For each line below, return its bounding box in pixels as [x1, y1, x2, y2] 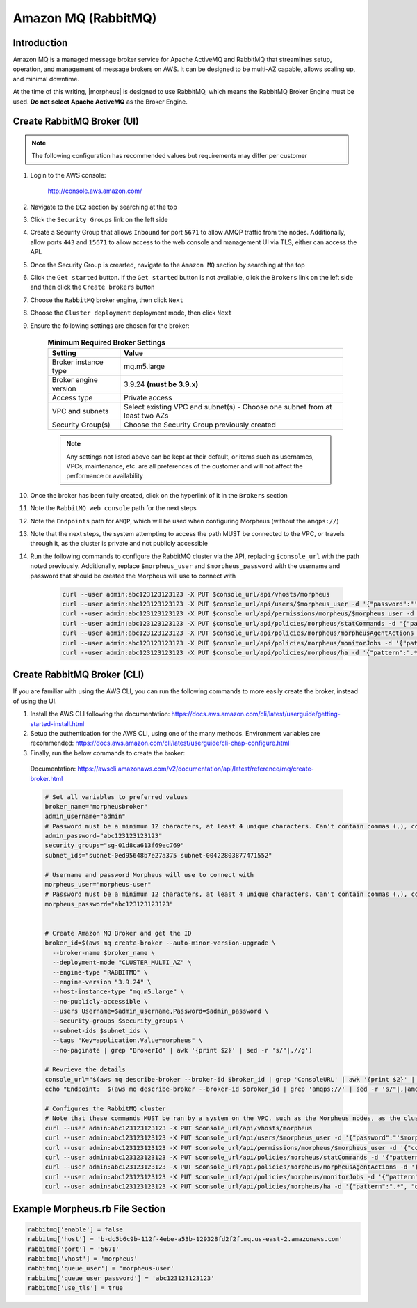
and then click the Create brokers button [30, 283, 155, 292]
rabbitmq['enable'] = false [27, 1225, 123, 1234]
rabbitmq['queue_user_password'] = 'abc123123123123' [27, 1274, 215, 1282]
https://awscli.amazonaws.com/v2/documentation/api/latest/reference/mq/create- [77, 764, 314, 773]
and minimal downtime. [13, 74, 80, 83]
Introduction [13, 37, 68, 49]
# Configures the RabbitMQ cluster [44, 1105, 166, 1112]
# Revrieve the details [44, 1066, 126, 1073]
